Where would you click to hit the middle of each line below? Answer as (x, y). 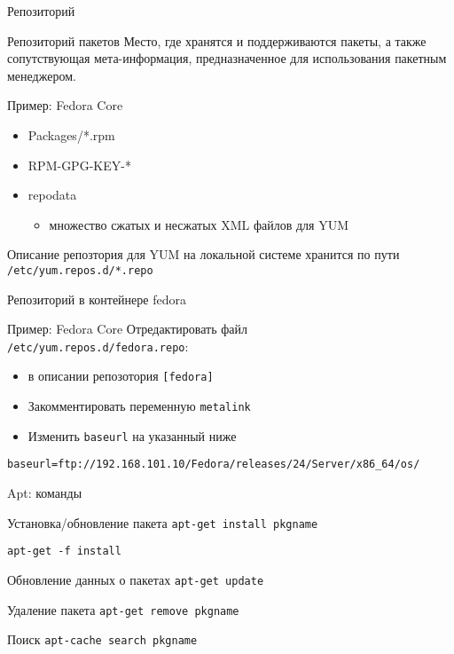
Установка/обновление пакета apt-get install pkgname (163, 522)
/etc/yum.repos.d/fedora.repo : (98, 346)
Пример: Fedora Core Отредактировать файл (128, 329)
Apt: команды (45, 493)
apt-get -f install (64, 552)
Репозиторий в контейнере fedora (97, 299)
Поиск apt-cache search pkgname (102, 639)
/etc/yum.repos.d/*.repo (80, 270)
